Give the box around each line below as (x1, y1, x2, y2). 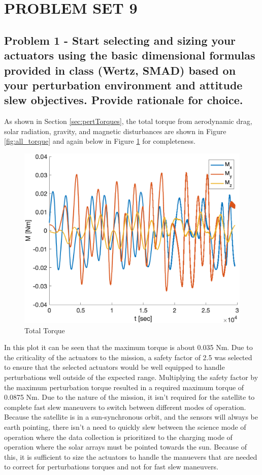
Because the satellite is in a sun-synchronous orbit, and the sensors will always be (4, 411, 258, 422)
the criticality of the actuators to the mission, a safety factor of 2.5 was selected (4, 352, 252, 362)
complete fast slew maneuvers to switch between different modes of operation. (4, 401, 246, 412)
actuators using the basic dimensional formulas (4, 47, 255, 63)
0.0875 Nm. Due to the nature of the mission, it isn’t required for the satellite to (4, 392, 255, 402)
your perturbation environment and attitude (4, 77, 243, 92)
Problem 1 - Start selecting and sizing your (4, 32, 236, 48)
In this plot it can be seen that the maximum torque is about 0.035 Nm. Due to (4, 342, 253, 353)
